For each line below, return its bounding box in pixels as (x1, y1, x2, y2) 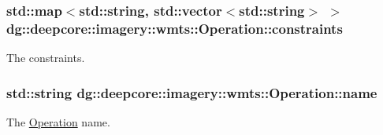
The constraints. (6, 49, 85, 66)
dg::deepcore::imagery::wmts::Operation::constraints (6, 18, 343, 38)
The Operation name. (6, 113, 110, 130)
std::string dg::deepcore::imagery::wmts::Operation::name (6, 82, 377, 102)
